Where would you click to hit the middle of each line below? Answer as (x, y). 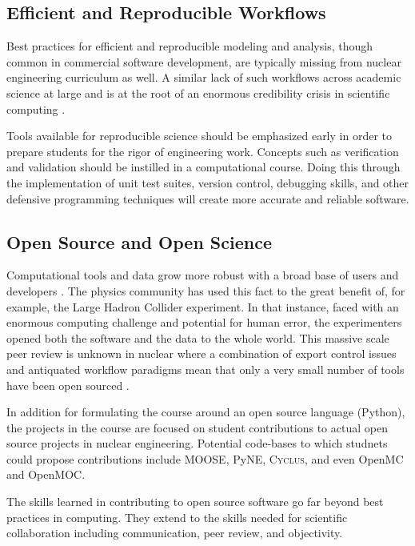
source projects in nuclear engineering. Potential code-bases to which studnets (197, 443)
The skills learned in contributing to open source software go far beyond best (195, 502)
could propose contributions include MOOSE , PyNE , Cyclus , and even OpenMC (205, 458)
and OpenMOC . (46, 474)
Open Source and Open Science (139, 241)
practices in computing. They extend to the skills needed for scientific (177, 517)
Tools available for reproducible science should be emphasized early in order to (199, 136)
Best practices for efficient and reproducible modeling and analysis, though (190, 46)
